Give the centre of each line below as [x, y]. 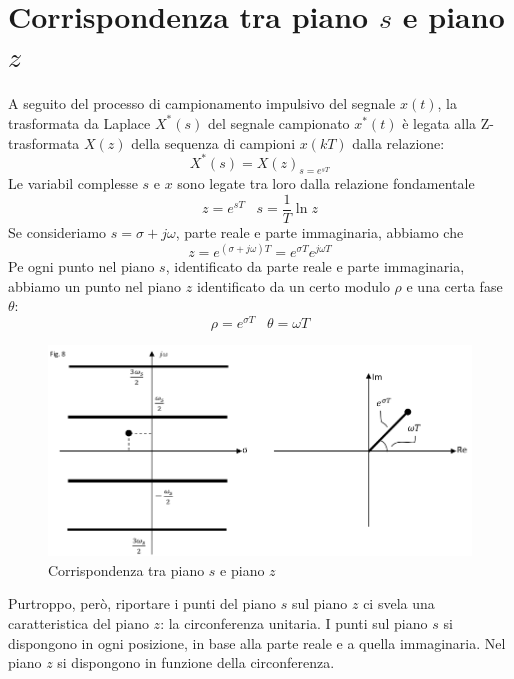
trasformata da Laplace [79, 122]
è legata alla [439, 122]
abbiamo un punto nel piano [95, 285]
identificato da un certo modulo [293, 285]
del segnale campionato [278, 122]
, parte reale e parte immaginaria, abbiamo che [319, 232]
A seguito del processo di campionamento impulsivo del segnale [202, 103]
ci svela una [399, 603]
